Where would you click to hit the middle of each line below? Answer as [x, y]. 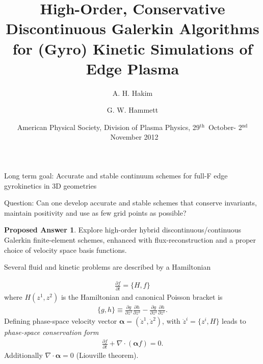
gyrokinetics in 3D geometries [50, 185]
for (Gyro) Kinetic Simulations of [133, 48]
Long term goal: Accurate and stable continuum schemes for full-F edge [116, 176]
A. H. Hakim [133, 93]
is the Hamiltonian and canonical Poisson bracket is [142, 296]
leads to [234, 321]
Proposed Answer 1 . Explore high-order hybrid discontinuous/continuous [123, 230]
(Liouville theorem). [107, 355]
